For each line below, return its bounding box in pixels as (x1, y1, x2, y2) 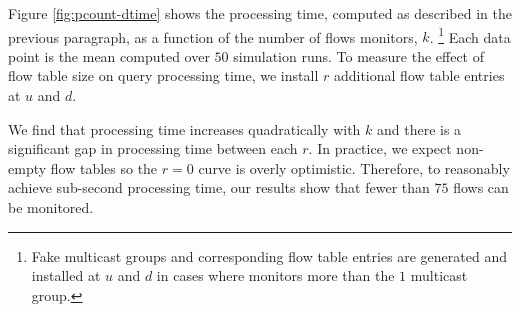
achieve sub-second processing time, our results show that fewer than (8, 177, 430, 198)
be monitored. (8, 197, 94, 217)
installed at (31, 265, 101, 286)
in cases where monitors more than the (156, 265, 395, 286)
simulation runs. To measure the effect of (233, 45, 484, 66)
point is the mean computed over (8, 45, 210, 66)
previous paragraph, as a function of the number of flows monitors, (8, 26, 418, 47)
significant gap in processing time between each (8, 138, 298, 159)
